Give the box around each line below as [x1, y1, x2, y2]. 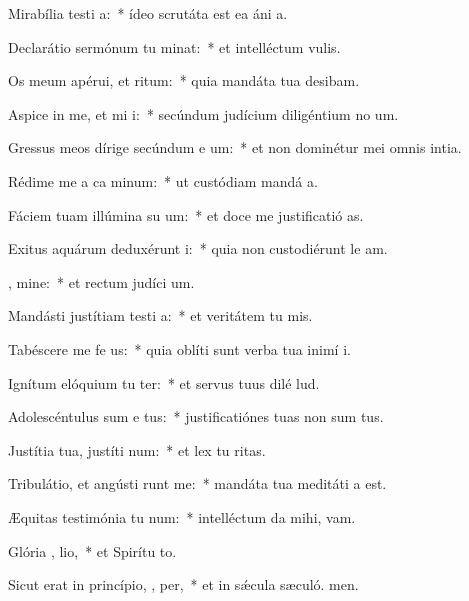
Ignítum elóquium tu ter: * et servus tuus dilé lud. [8, 372, 320, 393]
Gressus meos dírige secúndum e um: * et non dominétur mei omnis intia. [8, 137, 462, 158]
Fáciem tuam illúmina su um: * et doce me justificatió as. [8, 204, 364, 225]
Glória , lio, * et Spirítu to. [8, 540, 177, 561]
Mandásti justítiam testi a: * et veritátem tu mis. [8, 305, 313, 326]
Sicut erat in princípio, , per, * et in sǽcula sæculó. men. [8, 574, 359, 595]
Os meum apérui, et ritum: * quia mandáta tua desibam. [8, 70, 360, 91]
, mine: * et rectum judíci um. [8, 271, 195, 292]
